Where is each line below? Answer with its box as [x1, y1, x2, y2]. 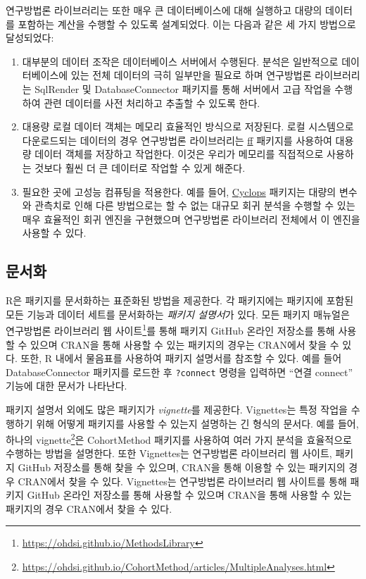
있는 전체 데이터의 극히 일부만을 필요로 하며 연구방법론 [70, 68, 312, 82]
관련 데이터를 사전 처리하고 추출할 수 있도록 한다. [44, 95, 260, 110]
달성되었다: [6, 30, 54, 45]
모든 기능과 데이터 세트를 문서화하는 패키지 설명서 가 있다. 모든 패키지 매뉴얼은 [6, 306, 350, 321]
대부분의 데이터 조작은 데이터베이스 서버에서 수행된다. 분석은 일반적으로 [22, 54, 339, 68]
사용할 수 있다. [22, 225, 87, 240]
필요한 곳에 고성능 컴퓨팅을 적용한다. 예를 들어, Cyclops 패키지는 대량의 [22, 184, 336, 199]
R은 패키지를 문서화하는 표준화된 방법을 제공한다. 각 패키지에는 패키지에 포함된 [6, 293, 354, 308]
